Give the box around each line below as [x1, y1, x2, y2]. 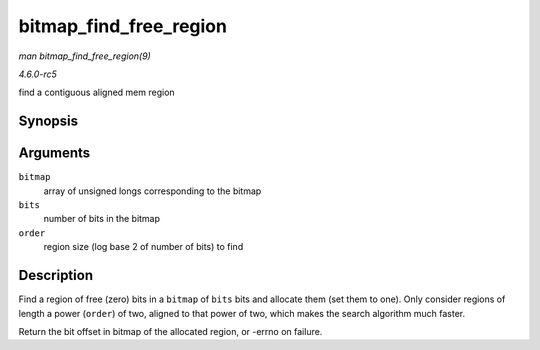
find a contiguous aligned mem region [18, 86, 175, 99]
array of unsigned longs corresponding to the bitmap [43, 185, 262, 197]
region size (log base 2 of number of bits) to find [43, 241, 244, 253]
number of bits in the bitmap [43, 213, 160, 225]
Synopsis [18, 113, 79, 130]
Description [18, 267, 94, 284]
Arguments [18, 145, 91, 162]
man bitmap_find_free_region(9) [18, 50, 152, 62]
